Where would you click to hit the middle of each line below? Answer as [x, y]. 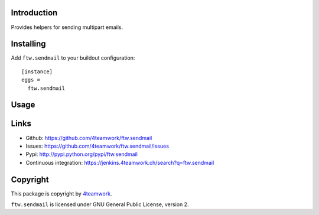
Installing [29, 44]
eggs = [31, 80]
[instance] [37, 71]
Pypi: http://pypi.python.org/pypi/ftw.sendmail [82, 154]
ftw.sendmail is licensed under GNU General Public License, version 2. [100, 204]
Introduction [34, 13]
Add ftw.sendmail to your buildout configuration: [73, 58]
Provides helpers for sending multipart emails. [67, 27]
